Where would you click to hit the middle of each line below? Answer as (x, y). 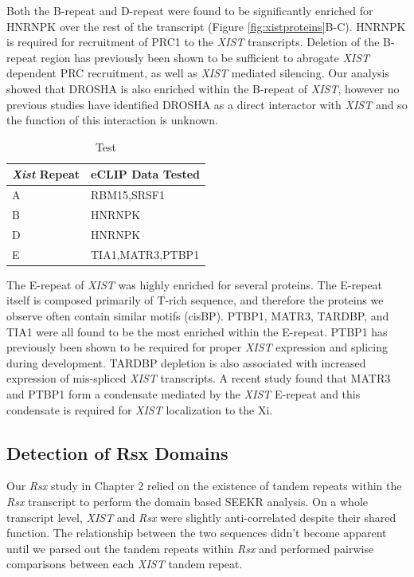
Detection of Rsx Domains (117, 452)
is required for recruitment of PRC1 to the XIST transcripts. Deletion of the (193, 42)
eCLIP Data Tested (145, 174)
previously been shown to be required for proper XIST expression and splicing (197, 347)
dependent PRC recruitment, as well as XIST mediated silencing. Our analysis (198, 73)
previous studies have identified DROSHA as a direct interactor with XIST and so (207, 104)
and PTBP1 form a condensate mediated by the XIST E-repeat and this (184, 393)
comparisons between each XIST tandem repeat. (125, 564)
